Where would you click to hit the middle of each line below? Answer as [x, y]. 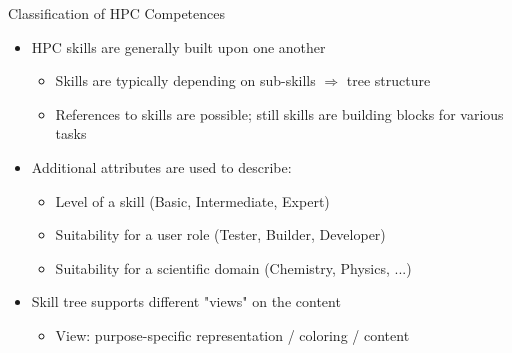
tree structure [388, 80]
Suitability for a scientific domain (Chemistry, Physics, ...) [233, 267]
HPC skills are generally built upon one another [178, 46]
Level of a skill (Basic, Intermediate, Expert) [192, 200]
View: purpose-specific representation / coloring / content [232, 334]
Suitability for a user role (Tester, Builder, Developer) [220, 234]
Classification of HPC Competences [117, 13]
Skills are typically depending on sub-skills [185, 80]
